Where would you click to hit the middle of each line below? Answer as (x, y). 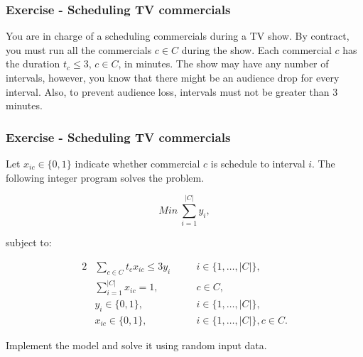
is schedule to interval (258, 163)
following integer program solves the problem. (105, 177)
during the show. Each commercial (256, 49)
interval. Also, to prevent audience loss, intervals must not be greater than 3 (172, 91)
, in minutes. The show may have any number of (223, 64)
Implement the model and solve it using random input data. (136, 345)
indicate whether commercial (137, 163)
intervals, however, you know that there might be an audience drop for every (173, 77)
